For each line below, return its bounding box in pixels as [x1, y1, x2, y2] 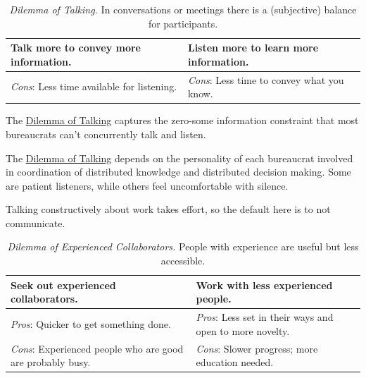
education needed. [196, 355, 274, 370]
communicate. [6, 215, 65, 230]
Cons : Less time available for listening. [11, 79, 177, 94]
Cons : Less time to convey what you [187, 72, 344, 87]
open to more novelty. [196, 323, 290, 338]
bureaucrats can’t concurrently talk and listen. [6, 126, 206, 141]
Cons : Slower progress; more [196, 341, 318, 355]
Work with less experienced [196, 277, 333, 292]
